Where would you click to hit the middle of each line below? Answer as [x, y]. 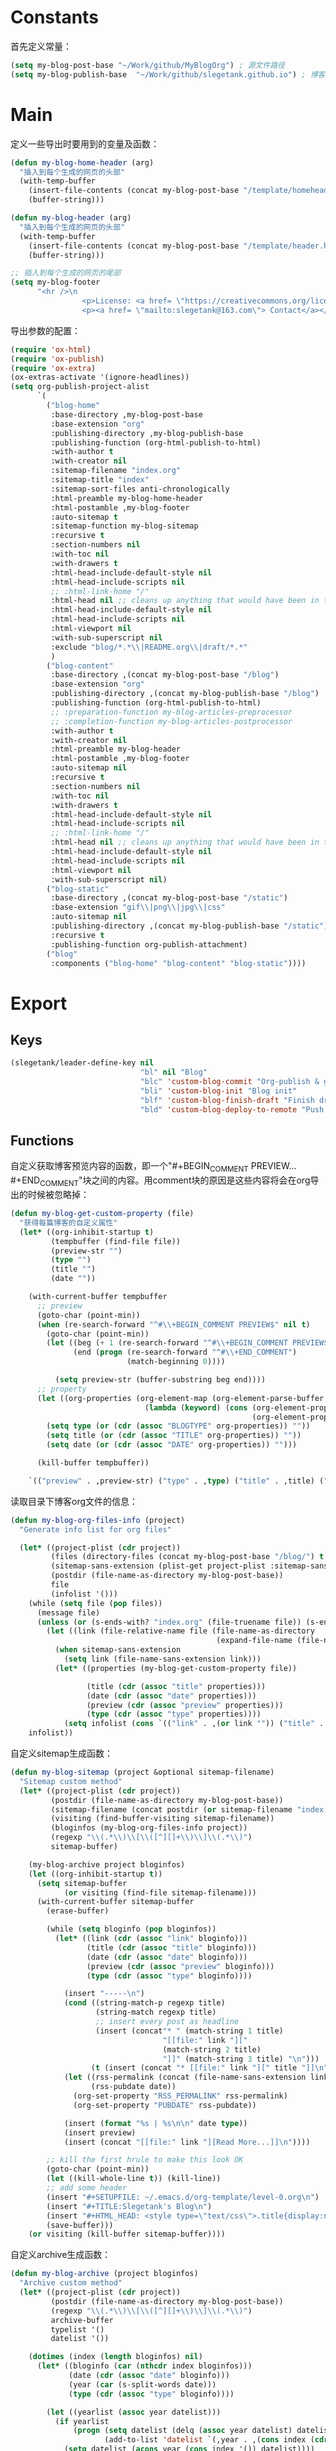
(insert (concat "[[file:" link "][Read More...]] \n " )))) [187, 2142]
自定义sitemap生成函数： [62, 1753]
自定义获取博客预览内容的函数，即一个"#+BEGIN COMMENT [129, 1167]
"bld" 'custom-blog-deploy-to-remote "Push [232, 1109]
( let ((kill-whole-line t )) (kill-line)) [134, 2179]
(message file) [68, 1612]
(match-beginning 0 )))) [176, 1362]
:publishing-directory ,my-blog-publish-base [147, 433]
